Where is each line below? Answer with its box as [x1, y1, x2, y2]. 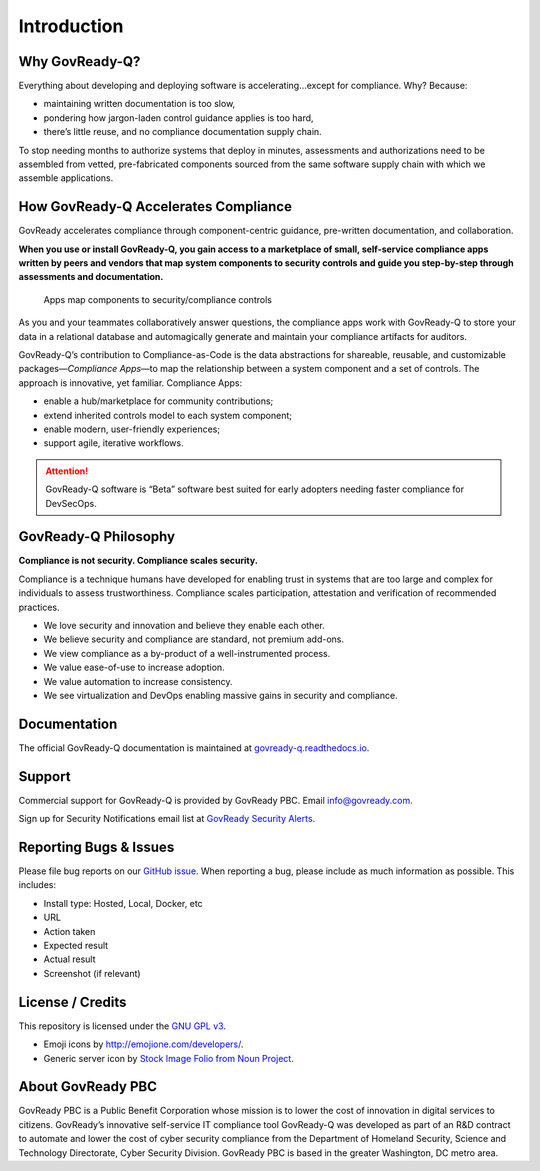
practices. [18, 601, 60, 613]
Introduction [18, 15, 124, 37]
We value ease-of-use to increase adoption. [43, 661, 225, 674]
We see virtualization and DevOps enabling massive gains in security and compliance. [43, 689, 399, 701]
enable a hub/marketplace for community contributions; [43, 395, 274, 407]
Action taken [43, 925, 96, 937]
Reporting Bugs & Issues [18, 839, 175, 855]
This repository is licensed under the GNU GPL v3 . [18, 1020, 227, 1032]
